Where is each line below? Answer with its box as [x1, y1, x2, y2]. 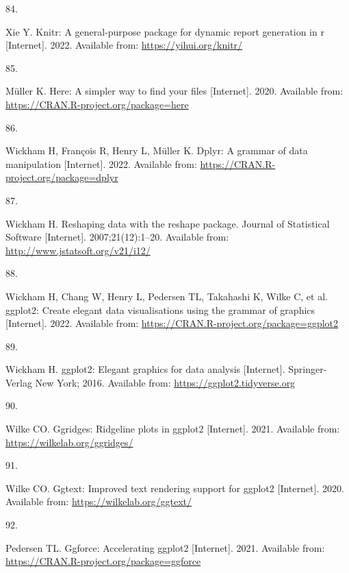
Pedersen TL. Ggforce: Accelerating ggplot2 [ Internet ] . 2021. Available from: [5, 540, 325, 554]
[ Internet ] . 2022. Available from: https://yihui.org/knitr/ [5, 38, 243, 52]
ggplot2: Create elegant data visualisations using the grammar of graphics [5, 302, 315, 317]
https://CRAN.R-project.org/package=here [5, 97, 189, 111]
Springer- [288, 362, 327, 376]
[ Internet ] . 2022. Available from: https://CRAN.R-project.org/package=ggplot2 [5, 316, 339, 330]
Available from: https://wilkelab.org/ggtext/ [5, 494, 192, 509]
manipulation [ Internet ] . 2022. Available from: [5, 156, 197, 171]
